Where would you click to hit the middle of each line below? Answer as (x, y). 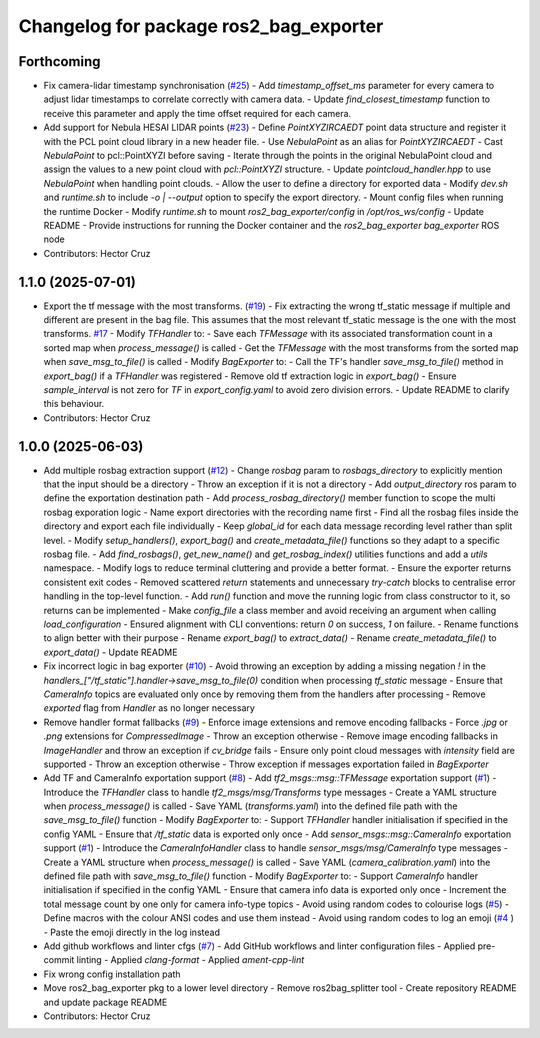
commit (59, 960)
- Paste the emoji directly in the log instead (131, 932)
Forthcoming (59, 61)
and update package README (105, 1002)
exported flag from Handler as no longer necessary (149, 708)
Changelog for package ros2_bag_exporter (201, 26)
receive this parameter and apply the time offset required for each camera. (197, 113)
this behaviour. (74, 404)
